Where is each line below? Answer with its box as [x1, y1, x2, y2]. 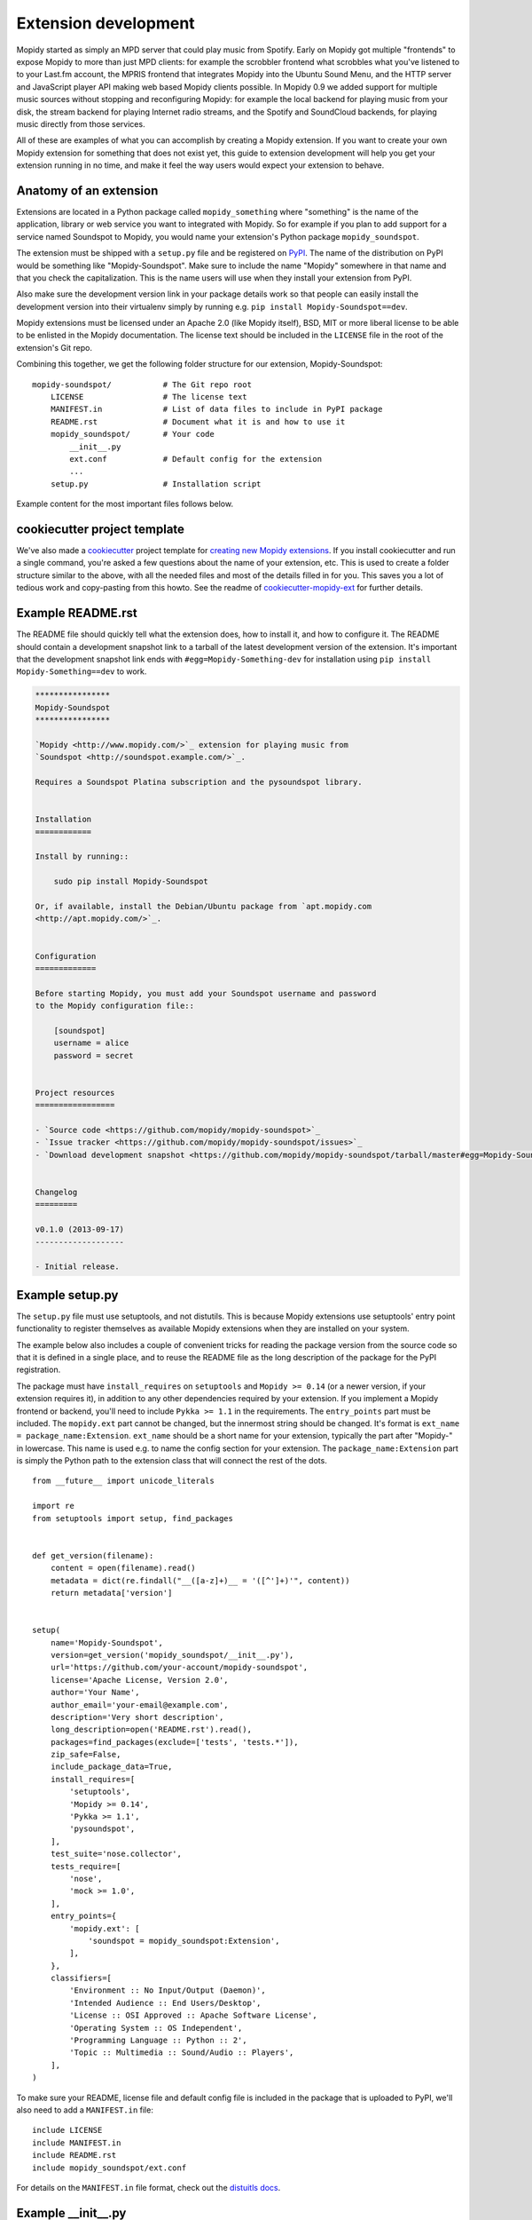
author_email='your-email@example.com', [50, 1700, 230, 1709]
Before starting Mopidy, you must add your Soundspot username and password [35, 988, 377, 998]
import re [32, 1501, 74, 1511]
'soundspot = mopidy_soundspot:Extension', [88, 1936, 280, 1946]
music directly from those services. [16, 118, 145, 129]
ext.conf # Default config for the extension [69, 454, 323, 464]
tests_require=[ [50, 1861, 121, 1871]
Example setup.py [16, 1288, 119, 1303]
